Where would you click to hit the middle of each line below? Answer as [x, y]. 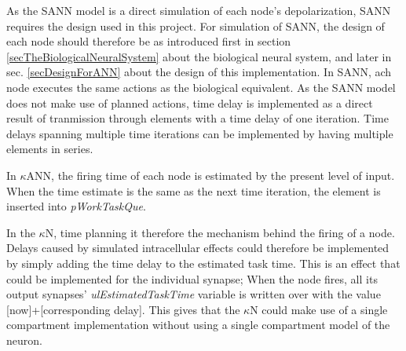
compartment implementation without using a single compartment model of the [198, 325]
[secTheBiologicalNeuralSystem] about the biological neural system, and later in [199, 56]
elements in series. [50, 149]
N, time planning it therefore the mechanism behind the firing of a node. [220, 232]
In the [21, 232]
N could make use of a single [319, 309]
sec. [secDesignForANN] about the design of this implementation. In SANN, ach [199, 72]
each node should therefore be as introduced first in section [149, 41]
